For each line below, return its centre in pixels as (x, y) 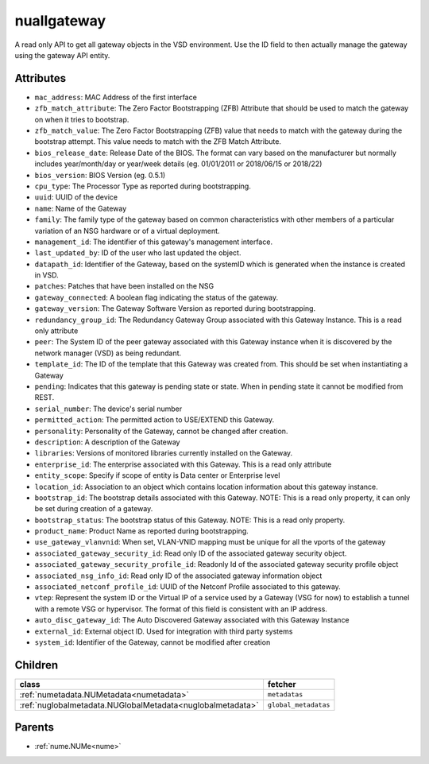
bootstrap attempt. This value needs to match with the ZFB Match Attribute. (158, 142)
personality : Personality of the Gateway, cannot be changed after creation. (161, 431)
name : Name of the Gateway (81, 208)
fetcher (282, 684)
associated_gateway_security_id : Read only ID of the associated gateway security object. (191, 553)
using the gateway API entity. (62, 55)
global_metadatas (299, 705)
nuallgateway (60, 21)
